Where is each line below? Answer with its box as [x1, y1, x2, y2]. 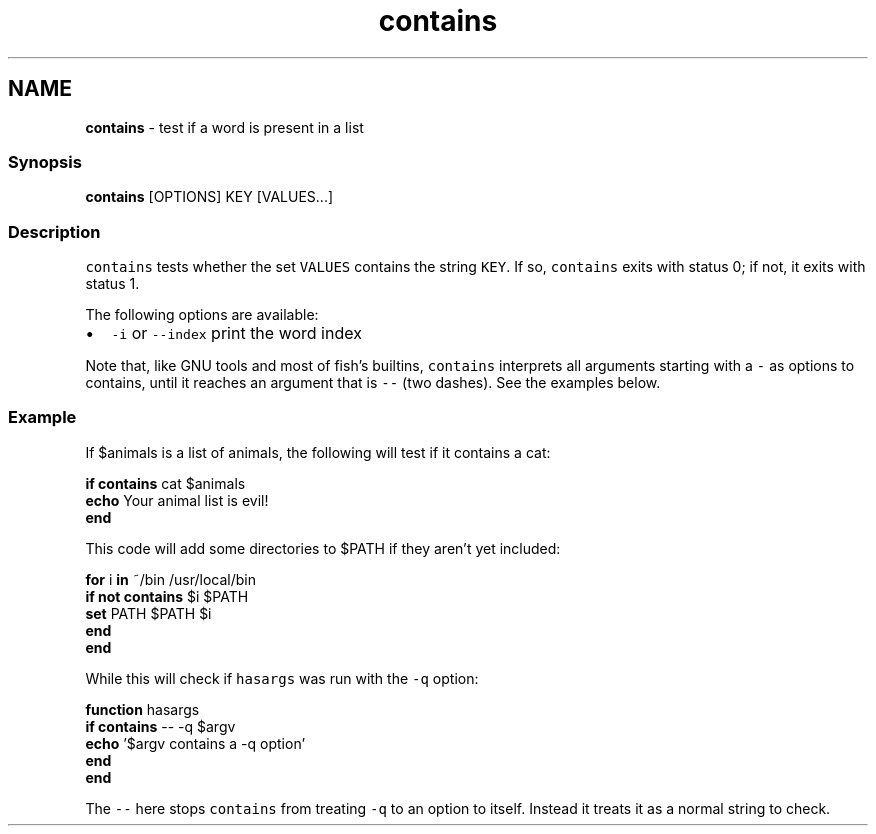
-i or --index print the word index [111, 323, 362, 344]
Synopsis [8, 151, 82, 172]
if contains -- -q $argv [85, 717, 236, 735]
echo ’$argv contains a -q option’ [85, 734, 306, 752]
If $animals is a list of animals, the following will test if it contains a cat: [85, 443, 551, 461]
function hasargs [85, 700, 200, 718]
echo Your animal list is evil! [85, 491, 269, 509]
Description [8, 221, 101, 242]
